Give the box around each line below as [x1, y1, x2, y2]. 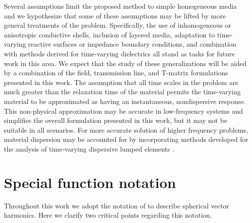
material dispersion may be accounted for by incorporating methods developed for [4, 134, 249, 144]
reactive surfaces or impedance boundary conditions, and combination [28, 39, 236, 49]
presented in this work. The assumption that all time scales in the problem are [4, 77, 238, 87]
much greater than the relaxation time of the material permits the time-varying [4, 86, 241, 97]
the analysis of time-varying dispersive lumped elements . [4, 143, 175, 154]
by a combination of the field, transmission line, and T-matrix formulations [4, 68, 228, 78]
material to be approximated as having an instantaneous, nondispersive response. [4, 96, 246, 106]
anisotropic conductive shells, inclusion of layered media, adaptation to [4, 29, 215, 39]
